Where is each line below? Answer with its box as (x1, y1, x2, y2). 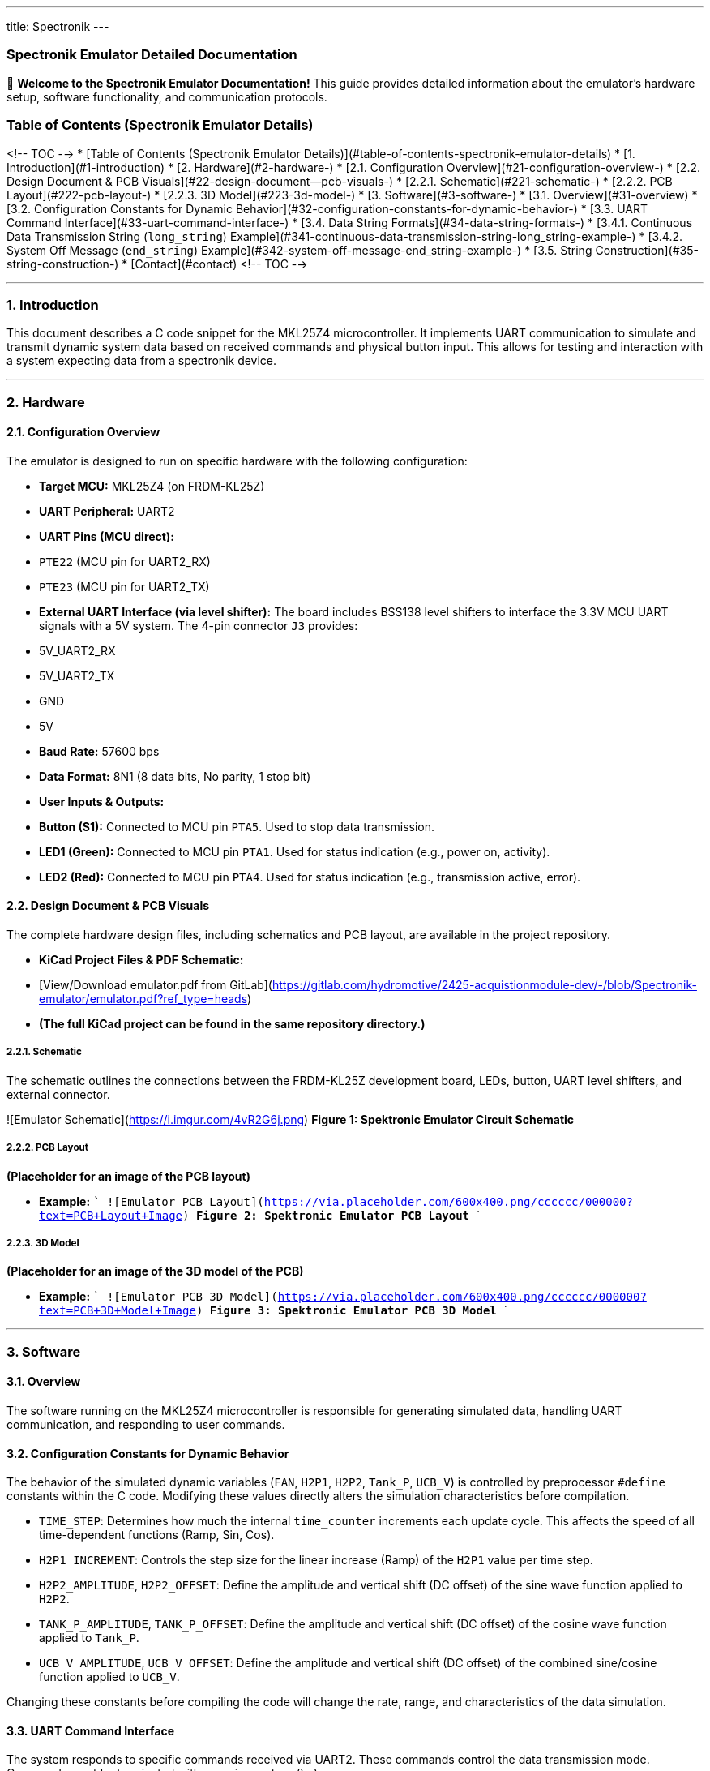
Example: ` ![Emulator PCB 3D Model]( (39, 1289, 278, 1304)
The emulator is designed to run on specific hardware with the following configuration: (6, 453, 468, 468)
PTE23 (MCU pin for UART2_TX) (39, 579, 210, 594)
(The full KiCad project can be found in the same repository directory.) (39, 1017, 426, 1031)
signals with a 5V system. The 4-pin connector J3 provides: (39, 618, 358, 632)
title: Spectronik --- (6, 19, 109, 33)
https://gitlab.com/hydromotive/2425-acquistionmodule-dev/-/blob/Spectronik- (272, 978, 697, 993)
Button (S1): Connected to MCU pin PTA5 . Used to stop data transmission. (39, 819, 435, 834)
